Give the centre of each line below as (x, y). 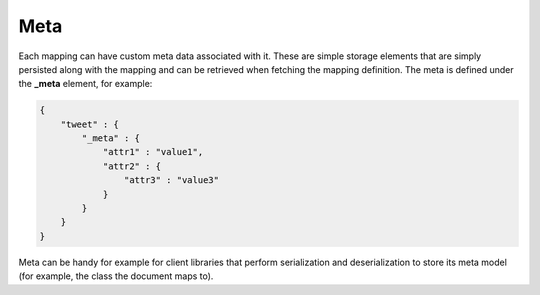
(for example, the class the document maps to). (116, 276)
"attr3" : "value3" (171, 180)
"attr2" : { (132, 166)
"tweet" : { (90, 124)
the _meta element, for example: (85, 84)
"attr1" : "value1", (153, 152)
